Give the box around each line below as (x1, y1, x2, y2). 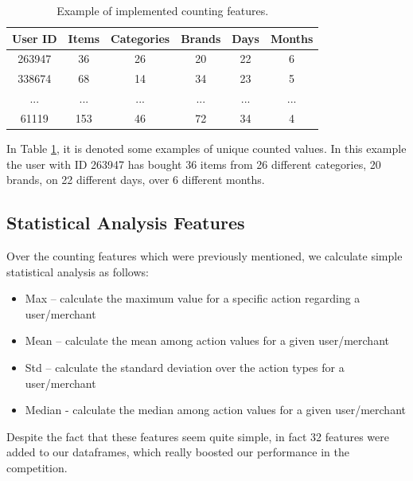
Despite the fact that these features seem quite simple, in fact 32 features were (6, 428, 389, 444)
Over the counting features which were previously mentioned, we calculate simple (6, 248, 403, 264)
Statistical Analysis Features (6, 210, 245, 235)
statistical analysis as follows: (6, 263, 149, 280)
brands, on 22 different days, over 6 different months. (6, 171, 265, 188)
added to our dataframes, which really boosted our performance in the (6, 444, 349, 460)
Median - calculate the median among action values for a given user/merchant (25, 401, 406, 418)
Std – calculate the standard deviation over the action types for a (25, 359, 345, 376)
